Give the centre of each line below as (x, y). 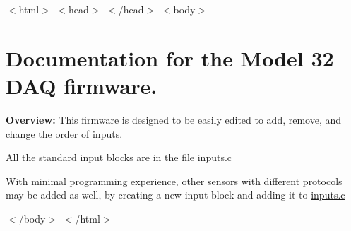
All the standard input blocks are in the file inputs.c (119, 157)
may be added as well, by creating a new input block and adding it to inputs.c (175, 195)
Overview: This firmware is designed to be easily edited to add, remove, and (174, 119)
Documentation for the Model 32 (170, 58)
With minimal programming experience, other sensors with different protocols (174, 180)
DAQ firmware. (82, 85)
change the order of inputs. (64, 133)
